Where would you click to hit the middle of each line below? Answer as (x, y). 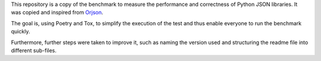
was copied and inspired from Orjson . (57, 12)
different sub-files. (34, 50)
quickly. (21, 32)
